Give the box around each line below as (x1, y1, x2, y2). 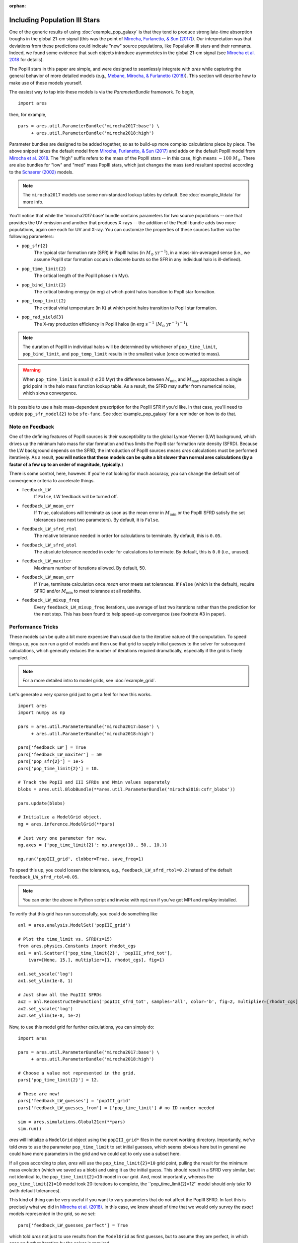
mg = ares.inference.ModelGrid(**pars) (18, 821, 115, 827)
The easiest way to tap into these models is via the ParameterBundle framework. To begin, (9, 89, 195, 95)
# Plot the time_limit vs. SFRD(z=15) (18, 936, 113, 942)
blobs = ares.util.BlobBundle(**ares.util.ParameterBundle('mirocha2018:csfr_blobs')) (18, 786, 235, 792)
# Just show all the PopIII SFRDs (18, 992, 102, 997)
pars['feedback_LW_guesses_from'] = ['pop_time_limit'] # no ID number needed (18, 1105, 215, 1111)
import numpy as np (18, 710, 66, 715)
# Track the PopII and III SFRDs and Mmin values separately (18, 780, 170, 785)
